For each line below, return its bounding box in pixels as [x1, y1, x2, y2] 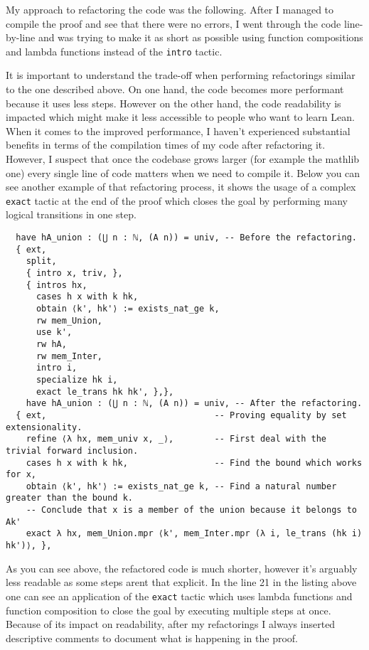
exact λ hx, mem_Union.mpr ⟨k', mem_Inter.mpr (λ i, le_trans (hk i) [26, 528, 363, 539]
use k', [36, 327, 73, 338]
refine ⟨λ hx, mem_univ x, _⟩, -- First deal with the [26, 434, 327, 444]
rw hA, [36, 339, 67, 349]
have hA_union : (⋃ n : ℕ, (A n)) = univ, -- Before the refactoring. [16, 233, 357, 243]
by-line [6, 30, 36, 45]
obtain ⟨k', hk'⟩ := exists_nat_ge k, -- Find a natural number [26, 481, 337, 491]
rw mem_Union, [36, 315, 103, 326]
